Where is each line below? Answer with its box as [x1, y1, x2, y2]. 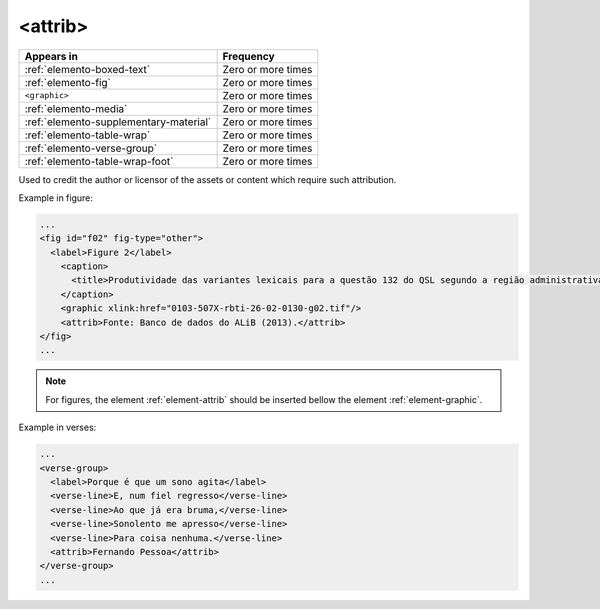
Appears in [24, 49, 79, 63]
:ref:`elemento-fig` [24, 75, 112, 89]
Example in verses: [18, 421, 97, 434]
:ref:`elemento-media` [24, 101, 128, 115]
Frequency [222, 49, 275, 63]
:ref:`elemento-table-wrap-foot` [24, 154, 174, 168]
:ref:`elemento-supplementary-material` [24, 115, 212, 129]
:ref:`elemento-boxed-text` [24, 62, 150, 76]
